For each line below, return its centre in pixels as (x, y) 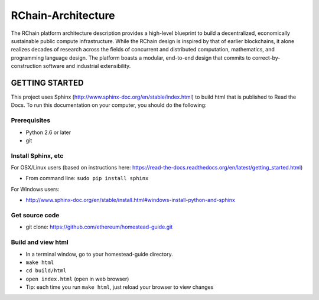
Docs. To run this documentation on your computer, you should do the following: (109, 105)
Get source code (35, 216)
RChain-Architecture (63, 15)
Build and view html (40, 242)
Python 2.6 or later (48, 132)
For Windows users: (35, 189)
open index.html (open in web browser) (77, 279)
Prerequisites (30, 120)
